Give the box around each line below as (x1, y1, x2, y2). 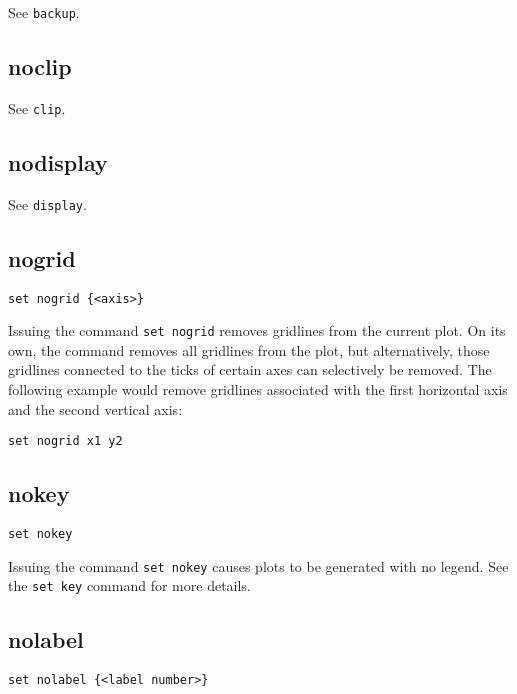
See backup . (8, 2, 80, 22)
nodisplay (8, 146, 108, 177)
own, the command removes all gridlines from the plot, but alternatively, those (8, 339, 490, 360)
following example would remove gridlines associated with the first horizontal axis (8, 379, 508, 400)
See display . (8, 193, 87, 214)
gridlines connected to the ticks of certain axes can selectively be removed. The (8, 359, 492, 380)
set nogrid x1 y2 (8, 434, 123, 449)
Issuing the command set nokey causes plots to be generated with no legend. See (8, 555, 509, 576)
